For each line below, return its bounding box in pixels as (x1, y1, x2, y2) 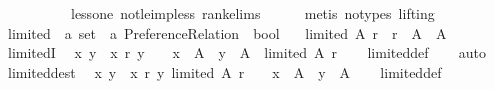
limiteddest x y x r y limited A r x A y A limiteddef (7, 61, 442, 82)
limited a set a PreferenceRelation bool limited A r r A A (7, 22, 447, 43)
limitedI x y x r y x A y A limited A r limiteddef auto (7, 42, 487, 63)
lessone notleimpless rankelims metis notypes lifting (70, 3, 435, 23)
